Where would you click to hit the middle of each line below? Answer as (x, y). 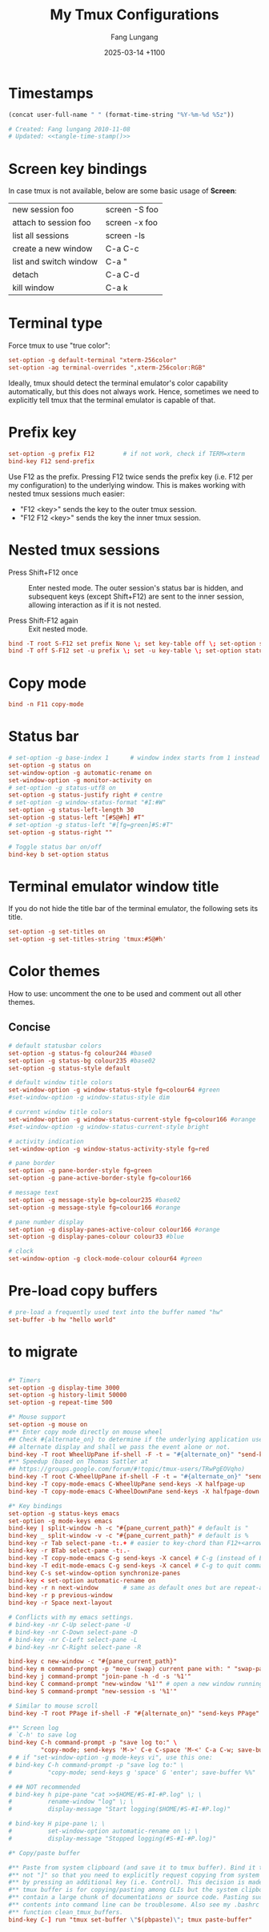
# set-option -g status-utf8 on (62, 788)
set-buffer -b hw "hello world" (62, 1320)
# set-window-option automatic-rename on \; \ (103, 1831)
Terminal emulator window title (114, 886)
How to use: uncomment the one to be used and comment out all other (125, 994)
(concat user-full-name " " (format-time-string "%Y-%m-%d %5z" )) (121, 115)
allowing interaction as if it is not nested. (95, 605)
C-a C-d (122, 275)
